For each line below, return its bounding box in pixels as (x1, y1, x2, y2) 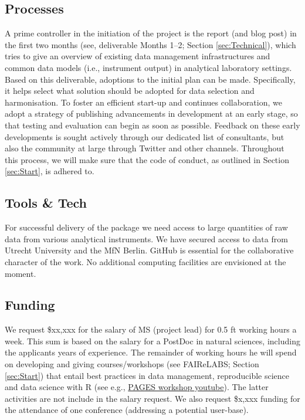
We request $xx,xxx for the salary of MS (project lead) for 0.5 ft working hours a (5, 323, 297, 336)
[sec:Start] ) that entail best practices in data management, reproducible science (5, 369, 290, 381)
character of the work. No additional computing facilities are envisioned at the (5, 255, 286, 267)
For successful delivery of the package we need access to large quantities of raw (5, 221, 288, 233)
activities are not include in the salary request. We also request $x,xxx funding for (5, 392, 300, 404)
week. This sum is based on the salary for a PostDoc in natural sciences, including (5, 334, 300, 347)
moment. (5, 267, 36, 279)
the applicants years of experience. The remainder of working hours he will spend (5, 346, 297, 358)
